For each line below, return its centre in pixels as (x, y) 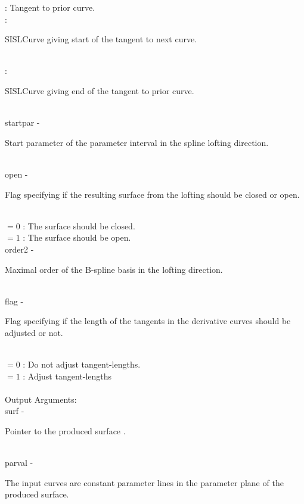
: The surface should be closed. (79, 225)
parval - (19, 463)
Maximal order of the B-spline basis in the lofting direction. (114, 269)
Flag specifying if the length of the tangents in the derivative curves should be (148, 321)
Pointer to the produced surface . (65, 431)
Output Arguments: (41, 399)
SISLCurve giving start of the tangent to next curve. (101, 39)
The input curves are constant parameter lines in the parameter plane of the (144, 482)
